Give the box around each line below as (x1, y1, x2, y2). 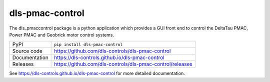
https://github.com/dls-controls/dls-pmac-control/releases (54, 60, 192, 67)
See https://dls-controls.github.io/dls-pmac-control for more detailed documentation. (9, 70, 185, 76)
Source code (12, 47, 42, 54)
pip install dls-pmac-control (54, 41, 123, 47)
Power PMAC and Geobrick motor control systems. (9, 31, 114, 37)
